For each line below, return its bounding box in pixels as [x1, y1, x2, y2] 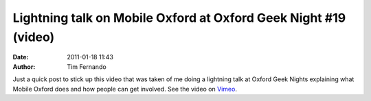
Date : [12, 53, 29, 61]
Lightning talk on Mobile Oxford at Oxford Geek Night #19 [12, 10, 346, 25]
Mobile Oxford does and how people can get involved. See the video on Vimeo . [12, 85, 237, 93]
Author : [12, 62, 36, 71]
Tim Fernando [67, 62, 106, 71]
